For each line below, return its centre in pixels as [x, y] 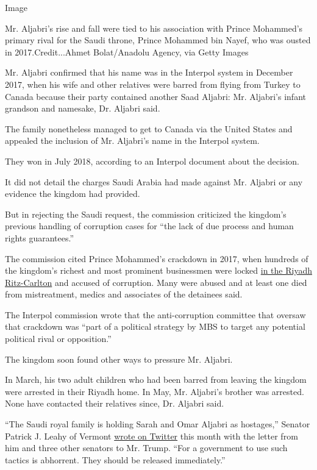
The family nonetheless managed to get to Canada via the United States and [149, 128]
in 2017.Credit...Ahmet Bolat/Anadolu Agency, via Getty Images [127, 52]
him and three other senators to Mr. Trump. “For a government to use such [146, 448]
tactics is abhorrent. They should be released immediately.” [115, 459]
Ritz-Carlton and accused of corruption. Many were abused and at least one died [156, 282]
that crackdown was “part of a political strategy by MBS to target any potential [155, 326]
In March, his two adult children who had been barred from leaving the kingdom [156, 379]
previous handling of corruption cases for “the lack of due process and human [149, 226]
